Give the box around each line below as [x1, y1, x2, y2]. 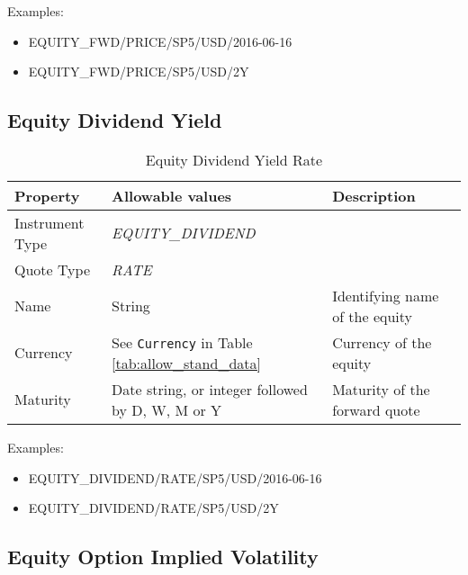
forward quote [332, 399, 420, 420]
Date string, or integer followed [112, 378, 308, 400]
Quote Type [14, 258, 91, 280]
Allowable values [112, 184, 232, 206]
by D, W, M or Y [112, 399, 222, 420]
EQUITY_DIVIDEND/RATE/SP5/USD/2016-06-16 [28, 468, 322, 487]
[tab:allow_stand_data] [112, 352, 261, 373]
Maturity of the [332, 378, 430, 400]
